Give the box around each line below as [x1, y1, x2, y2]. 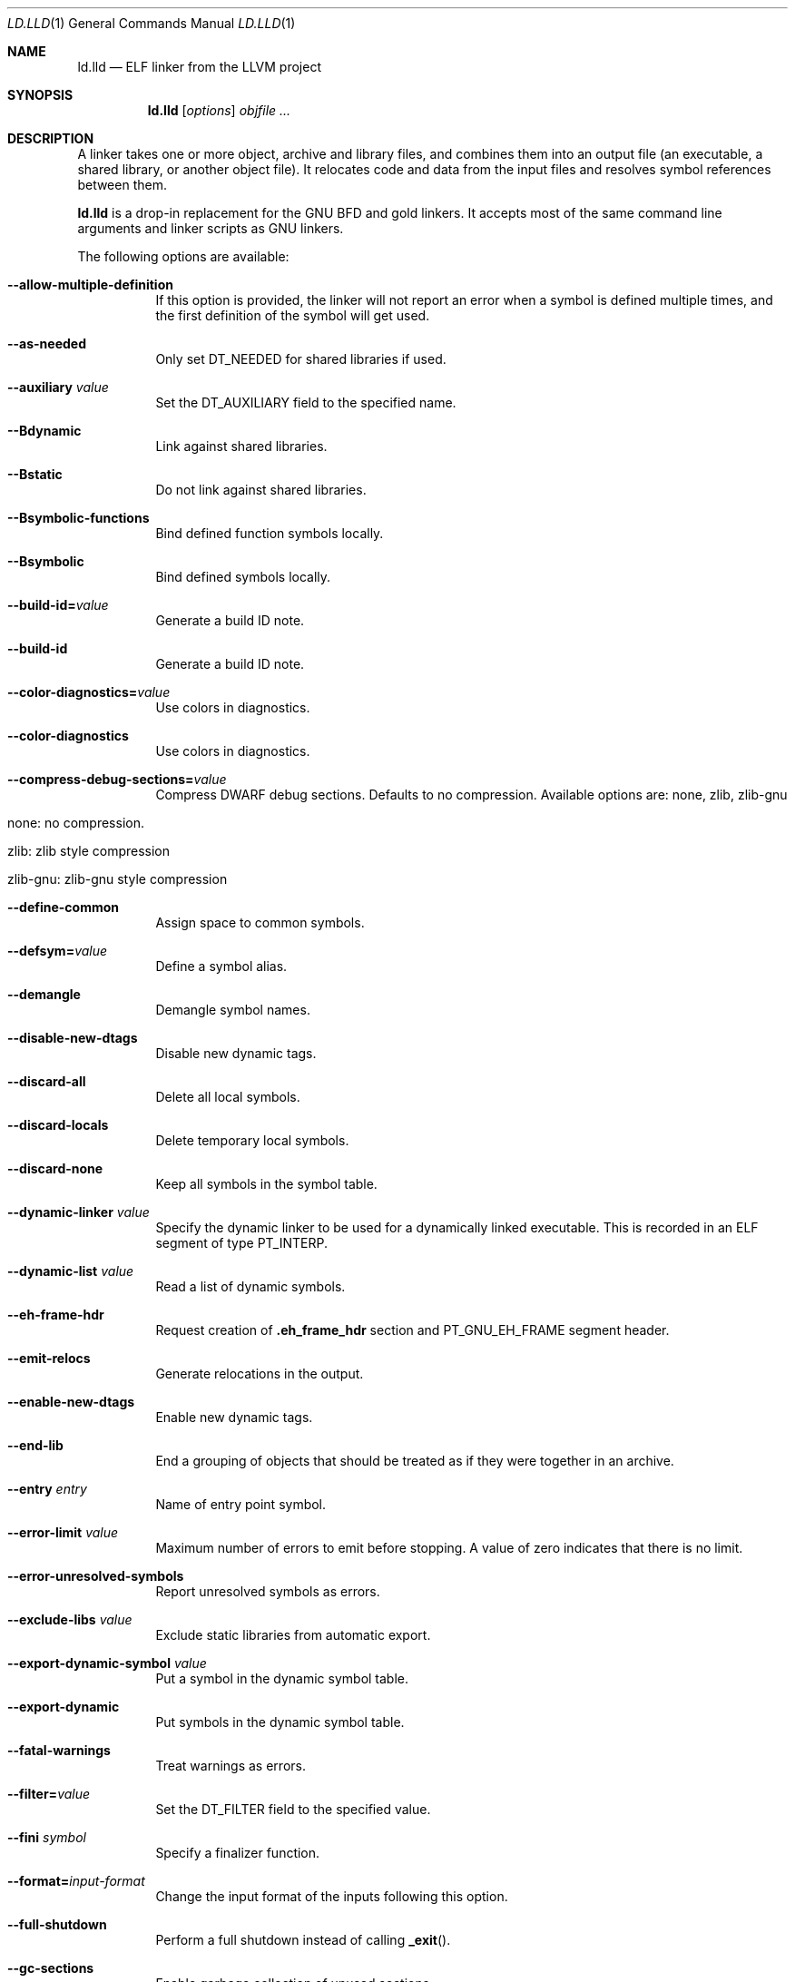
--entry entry [7, 1481, 87, 1496]
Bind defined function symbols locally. [155, 525, 384, 541]
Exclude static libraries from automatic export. [155, 1627, 431, 1643]
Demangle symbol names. [155, 1002, 310, 1017]
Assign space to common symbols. [155, 915, 365, 930]
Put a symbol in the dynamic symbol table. [155, 1671, 409, 1686]
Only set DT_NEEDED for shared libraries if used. [155, 351, 447, 367]
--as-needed [7, 336, 87, 351]
